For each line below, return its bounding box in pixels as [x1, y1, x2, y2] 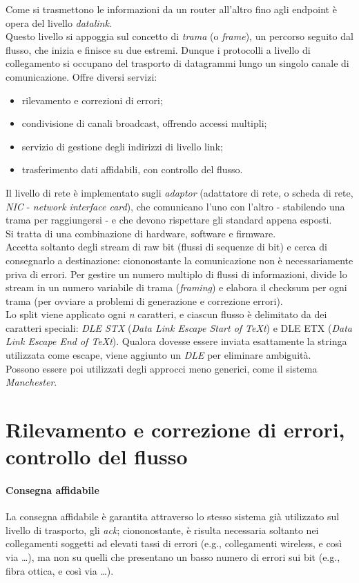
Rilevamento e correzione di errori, [6, 415, 345, 444]
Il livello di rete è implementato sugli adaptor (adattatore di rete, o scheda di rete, [6, 185, 353, 199]
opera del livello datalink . [6, 15, 112, 30]
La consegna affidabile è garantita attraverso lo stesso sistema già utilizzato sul [6, 509, 340, 524]
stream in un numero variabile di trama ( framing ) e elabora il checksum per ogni [6, 280, 347, 295]
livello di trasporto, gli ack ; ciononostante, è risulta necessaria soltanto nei [6, 522, 319, 537]
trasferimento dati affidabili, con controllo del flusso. [21, 162, 243, 177]
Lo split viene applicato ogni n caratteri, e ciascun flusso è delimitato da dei [6, 307, 327, 322]
